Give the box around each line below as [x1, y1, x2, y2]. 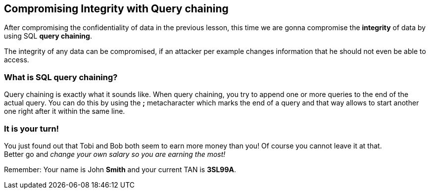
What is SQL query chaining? [4, 72, 118, 82]
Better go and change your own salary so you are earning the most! [4, 149, 226, 158]
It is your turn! [4, 123, 59, 134]
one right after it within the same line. [4, 107, 125, 116]
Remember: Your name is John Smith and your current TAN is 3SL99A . [4, 165, 236, 174]
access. [4, 55, 29, 64]
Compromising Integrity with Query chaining [4, 2, 229, 15]
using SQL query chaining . [4, 32, 92, 41]
